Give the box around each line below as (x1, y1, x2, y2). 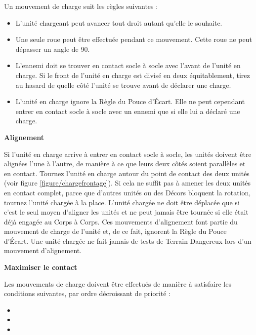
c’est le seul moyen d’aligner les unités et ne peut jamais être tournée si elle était (4, 207, 249, 217)
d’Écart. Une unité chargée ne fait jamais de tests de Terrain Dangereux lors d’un (4, 235, 252, 246)
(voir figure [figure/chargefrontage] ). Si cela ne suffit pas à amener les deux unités (4, 178, 251, 188)
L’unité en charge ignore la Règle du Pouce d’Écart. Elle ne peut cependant (15, 96, 245, 107)
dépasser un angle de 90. (15, 43, 90, 54)
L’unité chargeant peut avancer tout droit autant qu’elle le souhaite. (15, 17, 222, 28)
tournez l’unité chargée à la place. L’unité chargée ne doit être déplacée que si (4, 197, 240, 207)
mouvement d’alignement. (4, 245, 82, 256)
